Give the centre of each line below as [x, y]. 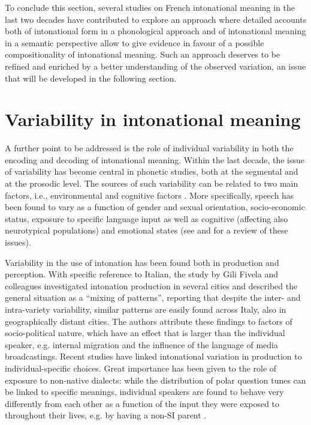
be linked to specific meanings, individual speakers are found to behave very [144, 392]
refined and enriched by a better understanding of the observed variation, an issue [155, 66]
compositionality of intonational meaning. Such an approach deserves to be [143, 54]
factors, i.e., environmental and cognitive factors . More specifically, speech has [150, 195]
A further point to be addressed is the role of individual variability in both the [149, 148]
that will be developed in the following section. [91, 78]
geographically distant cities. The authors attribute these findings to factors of [149, 321]
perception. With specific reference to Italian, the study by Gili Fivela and [141, 274]
